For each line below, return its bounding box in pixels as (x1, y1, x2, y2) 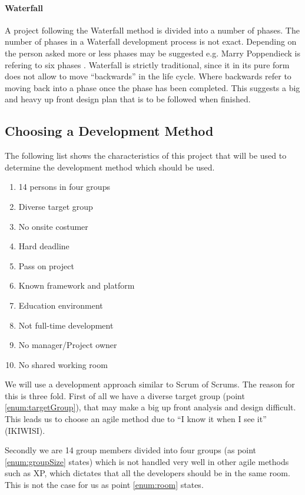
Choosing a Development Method (5, 122, 214, 140)
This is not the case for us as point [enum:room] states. (5, 479, 204, 491)
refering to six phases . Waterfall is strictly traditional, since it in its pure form (5, 58, 290, 71)
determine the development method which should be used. (5, 160, 215, 173)
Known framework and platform (18, 279, 135, 292)
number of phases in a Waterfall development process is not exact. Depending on (5, 35, 297, 48)
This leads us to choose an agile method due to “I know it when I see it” (5, 413, 267, 425)
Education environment (18, 299, 103, 311)
